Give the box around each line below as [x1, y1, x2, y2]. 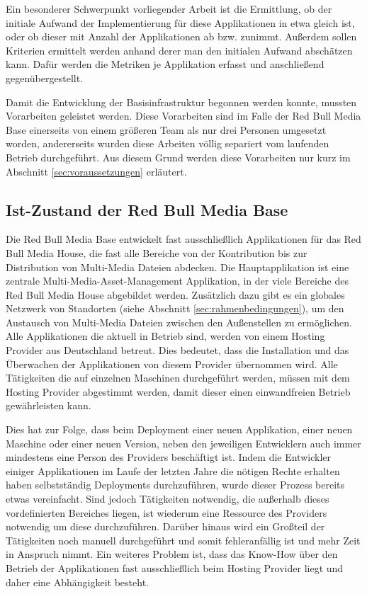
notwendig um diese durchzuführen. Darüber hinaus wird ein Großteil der [6, 519, 325, 534]
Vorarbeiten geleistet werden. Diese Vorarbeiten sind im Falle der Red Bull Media [6, 108, 361, 123]
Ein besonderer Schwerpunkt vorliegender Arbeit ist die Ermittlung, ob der [6, 1, 332, 16]
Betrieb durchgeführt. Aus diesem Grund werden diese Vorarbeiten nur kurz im [6, 149, 351, 164]
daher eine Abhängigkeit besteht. [6, 574, 149, 589]
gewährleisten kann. [6, 398, 91, 413]
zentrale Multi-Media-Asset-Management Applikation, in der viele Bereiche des [6, 273, 349, 288]
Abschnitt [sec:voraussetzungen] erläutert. [6, 164, 187, 178]
